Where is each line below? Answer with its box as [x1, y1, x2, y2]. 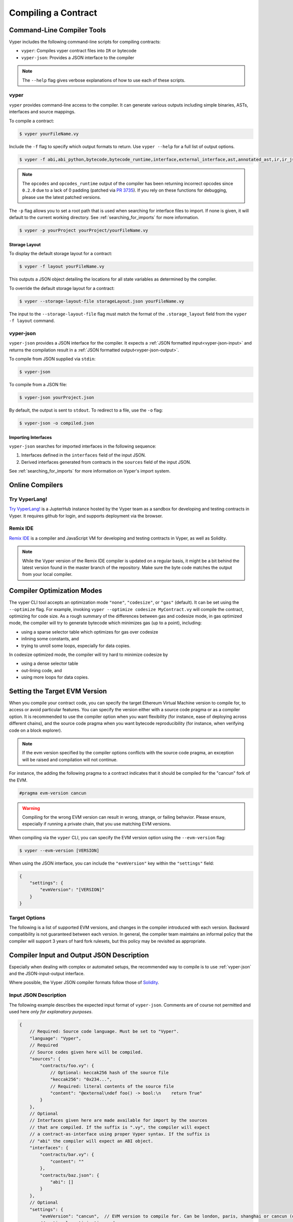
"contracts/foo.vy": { [40, 1063, 95, 1069]
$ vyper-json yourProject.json [19, 395, 95, 400]
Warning [22, 805, 40, 811]
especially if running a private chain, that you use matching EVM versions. [22, 821, 171, 827]
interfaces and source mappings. [9, 109, 76, 115]
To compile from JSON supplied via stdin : [9, 356, 96, 362]
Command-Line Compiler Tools [9, 26, 106, 34]
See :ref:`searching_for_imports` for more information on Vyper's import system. [9, 468, 171, 474]
